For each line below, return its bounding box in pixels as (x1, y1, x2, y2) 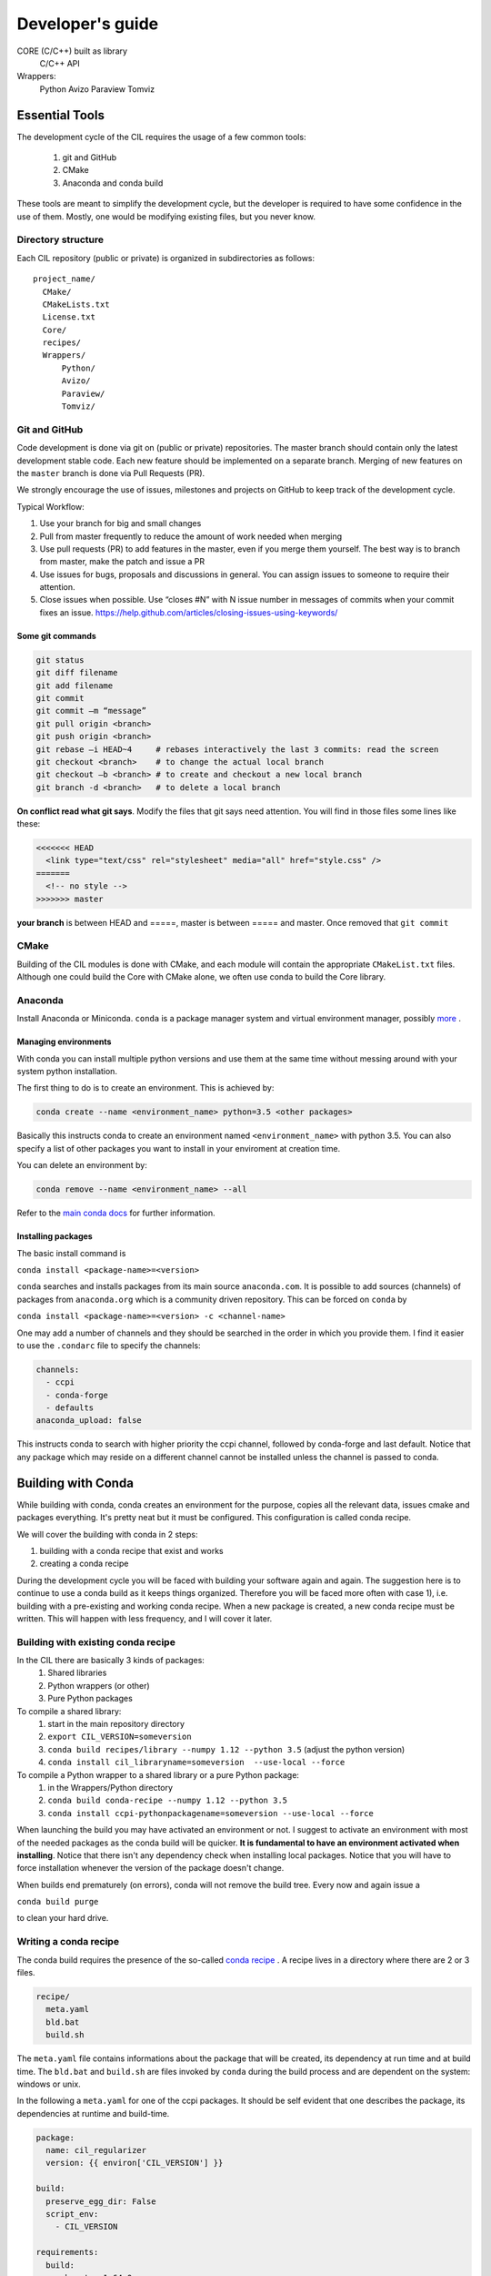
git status (35, 655, 85, 665)
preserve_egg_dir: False (45, 2196, 156, 2207)
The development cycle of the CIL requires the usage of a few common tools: (16, 131, 306, 142)
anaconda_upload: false (35, 1416, 143, 1426)
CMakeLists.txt (42, 299, 110, 310)
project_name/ (33, 274, 95, 284)
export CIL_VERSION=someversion (47, 1732, 192, 1743)
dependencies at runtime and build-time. (16, 2108, 170, 2119)
